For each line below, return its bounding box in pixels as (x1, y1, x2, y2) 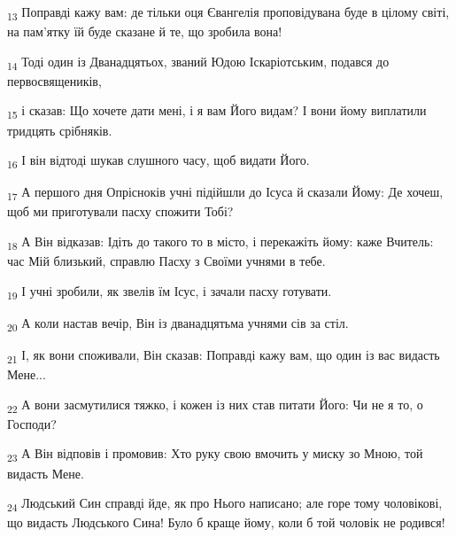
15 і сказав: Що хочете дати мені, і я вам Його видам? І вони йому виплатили (7, 101, 427, 122)
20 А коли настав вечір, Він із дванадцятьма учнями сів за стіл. (7, 313, 349, 334)
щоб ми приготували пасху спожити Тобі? (7, 202, 234, 221)
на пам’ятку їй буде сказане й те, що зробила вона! (7, 22, 282, 41)
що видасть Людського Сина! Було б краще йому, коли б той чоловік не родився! (7, 513, 445, 532)
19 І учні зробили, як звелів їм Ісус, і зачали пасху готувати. (7, 281, 332, 302)
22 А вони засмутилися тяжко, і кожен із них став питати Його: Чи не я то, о (7, 394, 423, 416)
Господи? (7, 414, 57, 432)
